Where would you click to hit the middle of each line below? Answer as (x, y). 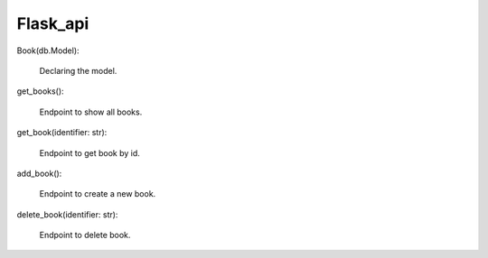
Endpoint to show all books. (91, 112)
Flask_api (53, 23)
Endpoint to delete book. (85, 235)
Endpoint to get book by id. (89, 152)
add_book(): (39, 173)
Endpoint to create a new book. (98, 194)
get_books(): (40, 91)
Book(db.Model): (48, 51)
